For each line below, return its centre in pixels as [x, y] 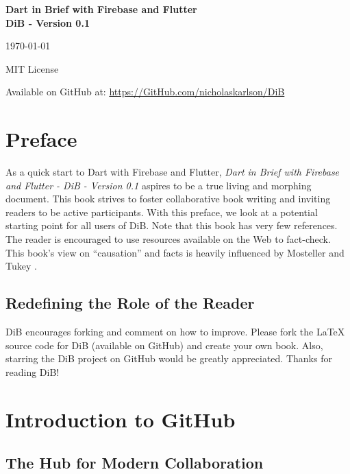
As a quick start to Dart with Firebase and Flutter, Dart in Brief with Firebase [173, 172]
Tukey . [21, 266]
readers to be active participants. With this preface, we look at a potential [162, 212]
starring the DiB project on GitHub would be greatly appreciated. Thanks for [169, 358]
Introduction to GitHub [121, 419]
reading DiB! [33, 371]
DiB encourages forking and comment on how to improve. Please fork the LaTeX [175, 332]
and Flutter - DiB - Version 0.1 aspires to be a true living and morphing [159, 185]
